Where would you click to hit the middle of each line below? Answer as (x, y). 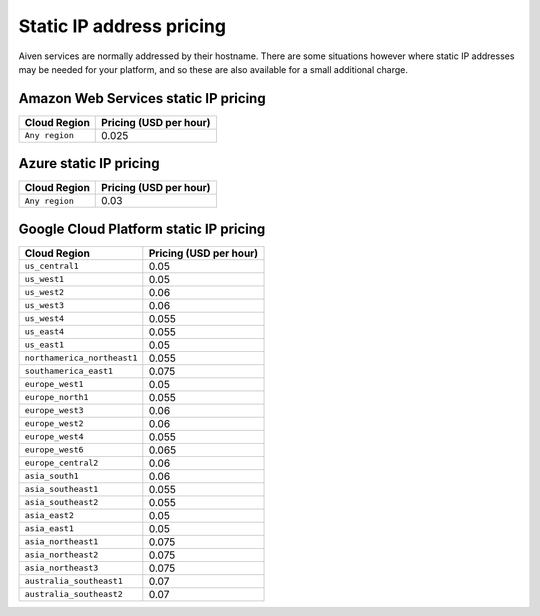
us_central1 (51, 266)
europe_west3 (54, 410)
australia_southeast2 (74, 594)
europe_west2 (54, 423)
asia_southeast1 (61, 489)
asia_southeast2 (61, 502)
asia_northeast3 (61, 568)
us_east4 (44, 331)
